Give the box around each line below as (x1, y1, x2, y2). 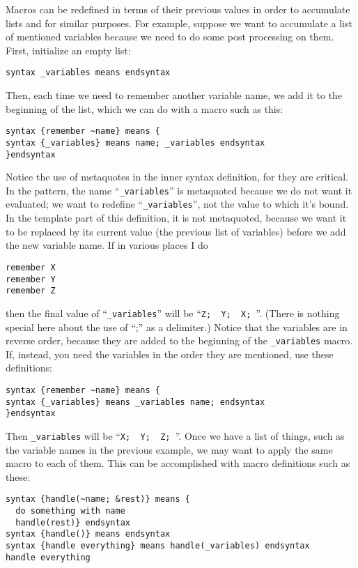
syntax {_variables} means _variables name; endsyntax (6, 397, 265, 407)
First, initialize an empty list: (6, 43, 131, 57)
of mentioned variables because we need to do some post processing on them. (6, 29, 334, 44)
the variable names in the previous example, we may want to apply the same (6, 442, 333, 456)
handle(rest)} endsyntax (15, 517, 130, 528)
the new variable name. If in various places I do (6, 238, 208, 252)
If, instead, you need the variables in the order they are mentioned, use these (6, 346, 334, 361)
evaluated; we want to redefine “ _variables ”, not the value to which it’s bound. (6, 197, 349, 211)
